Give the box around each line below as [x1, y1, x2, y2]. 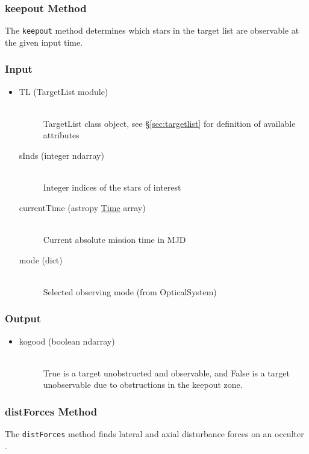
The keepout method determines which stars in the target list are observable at [5, 24, 299, 37]
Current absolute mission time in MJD [43, 233, 186, 246]
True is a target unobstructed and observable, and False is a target [43, 366, 290, 379]
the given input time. [5, 35, 83, 48]
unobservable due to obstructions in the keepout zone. [43, 378, 243, 391]
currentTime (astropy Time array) [19, 201, 146, 213]
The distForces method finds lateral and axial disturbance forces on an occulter [5, 428, 304, 440]
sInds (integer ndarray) [19, 149, 104, 162]
